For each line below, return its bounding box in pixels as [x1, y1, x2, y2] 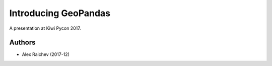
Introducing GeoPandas [9, 8, 111, 19]
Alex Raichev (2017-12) [22, 51, 70, 57]
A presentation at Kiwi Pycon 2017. [9, 25, 81, 31]
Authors [9, 38, 36, 47]
